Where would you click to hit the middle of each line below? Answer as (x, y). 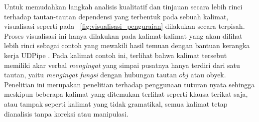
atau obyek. (208, 75)
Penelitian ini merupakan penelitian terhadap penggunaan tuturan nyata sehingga (129, 84)
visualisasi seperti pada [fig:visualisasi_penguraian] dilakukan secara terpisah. (125, 26)
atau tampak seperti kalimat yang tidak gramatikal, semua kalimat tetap (116, 103)
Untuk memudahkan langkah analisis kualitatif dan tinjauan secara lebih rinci (123, 6)
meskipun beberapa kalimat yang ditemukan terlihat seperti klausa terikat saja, (126, 94)
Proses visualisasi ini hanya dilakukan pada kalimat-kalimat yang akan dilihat (123, 35)
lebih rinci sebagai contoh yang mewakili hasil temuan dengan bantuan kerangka (127, 45)
